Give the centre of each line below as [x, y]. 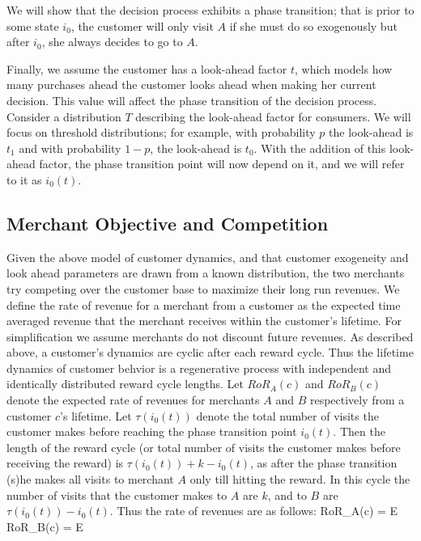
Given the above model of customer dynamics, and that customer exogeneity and [208, 257]
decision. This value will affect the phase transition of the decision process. [192, 100]
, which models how [344, 68]
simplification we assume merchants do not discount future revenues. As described [210, 336]
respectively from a [357, 400]
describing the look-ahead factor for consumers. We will [273, 116]
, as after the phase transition [324, 463]
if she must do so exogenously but [313, 25]
